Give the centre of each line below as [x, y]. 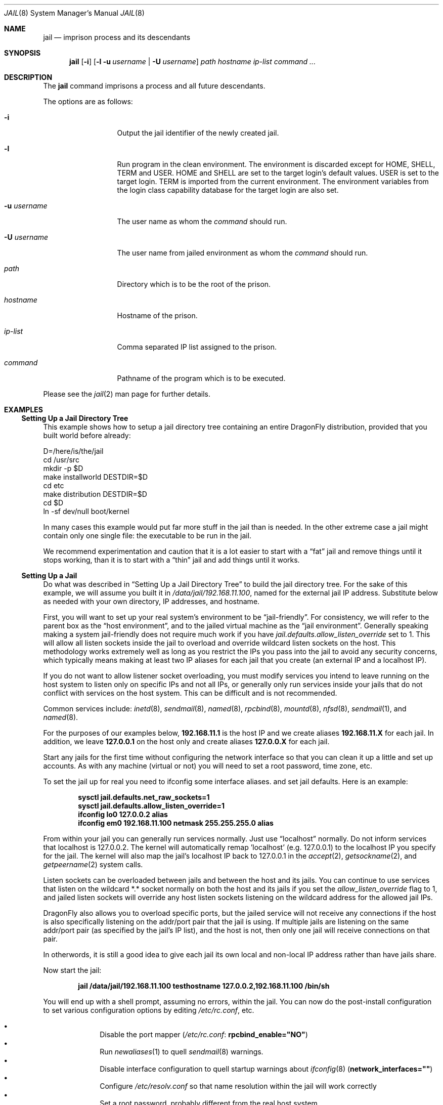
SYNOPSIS [23, 53]
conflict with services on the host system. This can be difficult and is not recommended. [190, 693]
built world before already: [87, 435]
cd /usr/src [61, 460]
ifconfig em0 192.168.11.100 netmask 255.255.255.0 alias [176, 823]
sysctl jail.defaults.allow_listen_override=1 [151, 806]
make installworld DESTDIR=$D [96, 477]
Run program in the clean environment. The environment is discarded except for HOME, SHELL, [276, 164]
